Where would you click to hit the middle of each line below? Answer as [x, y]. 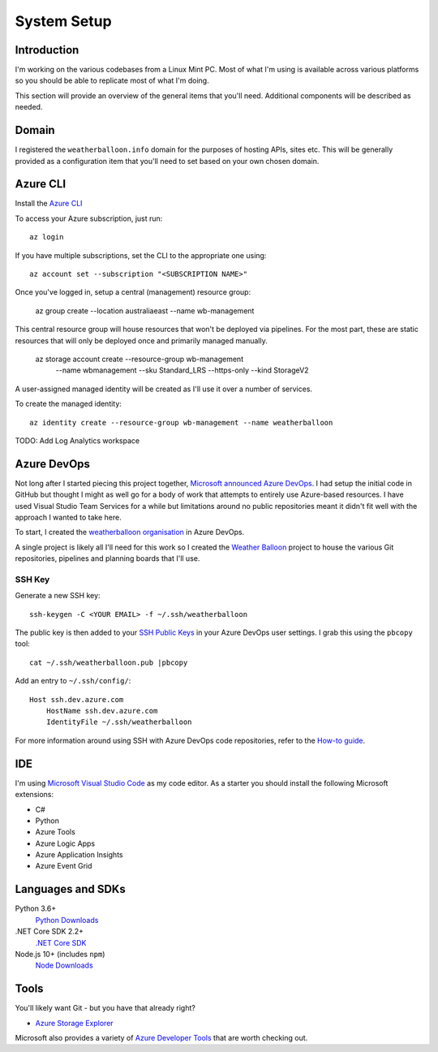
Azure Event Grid [64, 866]
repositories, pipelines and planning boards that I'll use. [107, 558]
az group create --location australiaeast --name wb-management [145, 310]
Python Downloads [67, 920]
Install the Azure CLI [49, 204]
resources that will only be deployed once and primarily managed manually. [141, 340]
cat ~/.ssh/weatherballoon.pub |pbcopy [109, 662]
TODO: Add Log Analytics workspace [77, 440]
